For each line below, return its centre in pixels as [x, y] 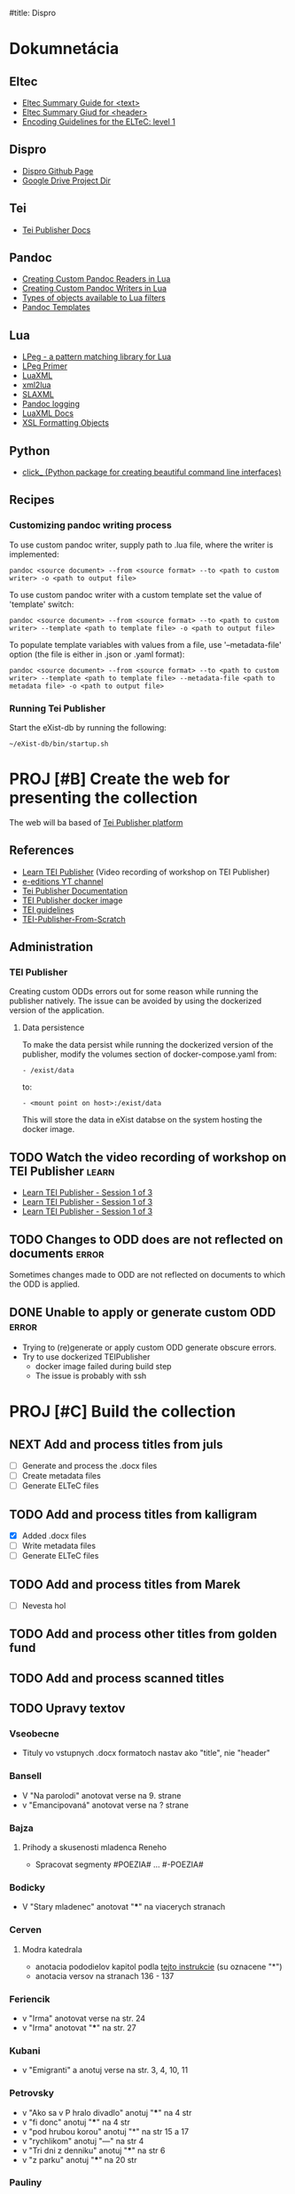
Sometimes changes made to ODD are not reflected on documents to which [147, 1275]
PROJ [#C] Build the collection [123, 1412]
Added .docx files [54, 1536]
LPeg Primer [45, 366]
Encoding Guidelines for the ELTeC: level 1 [98, 122]
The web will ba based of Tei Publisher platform [96, 822]
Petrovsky [32, 2094]
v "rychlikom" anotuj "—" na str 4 [83, 2141]
